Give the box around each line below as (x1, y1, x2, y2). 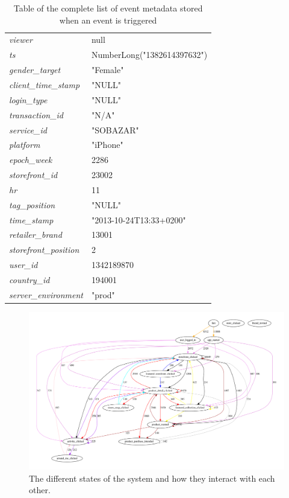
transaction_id (9, 108, 64, 121)
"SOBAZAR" (91, 123, 139, 136)
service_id (9, 123, 47, 136)
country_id (9, 273, 50, 286)
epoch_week (9, 153, 52, 166)
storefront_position (9, 243, 79, 256)
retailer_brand (9, 228, 62, 241)
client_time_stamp (9, 78, 80, 91)
